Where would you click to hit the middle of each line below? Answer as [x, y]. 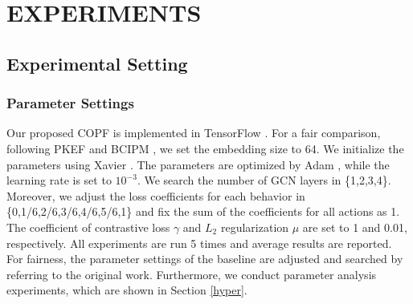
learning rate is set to [59, 180]
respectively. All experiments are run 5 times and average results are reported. [199, 243]
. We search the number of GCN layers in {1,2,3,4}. [264, 180]
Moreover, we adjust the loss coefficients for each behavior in [156, 195]
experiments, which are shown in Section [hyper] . [127, 290]
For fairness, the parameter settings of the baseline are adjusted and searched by [205, 259]
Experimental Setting [97, 63]
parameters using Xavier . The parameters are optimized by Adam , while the [198, 164]
